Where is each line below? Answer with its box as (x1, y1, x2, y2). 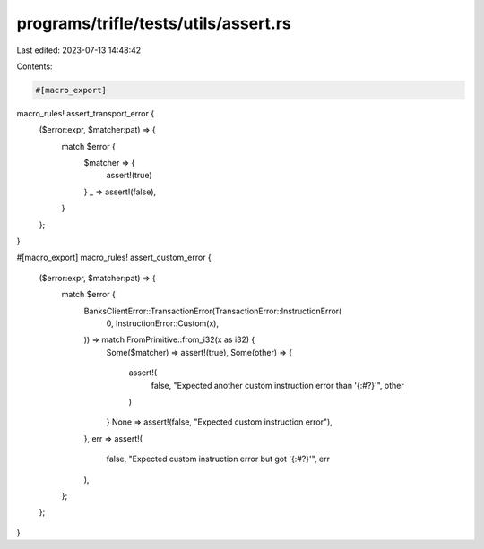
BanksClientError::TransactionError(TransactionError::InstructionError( (83, 305, 342, 316)
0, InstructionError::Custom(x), (106, 318, 220, 329)
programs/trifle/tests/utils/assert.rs (16, 13, 291, 33)
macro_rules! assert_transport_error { (16, 107, 155, 118)
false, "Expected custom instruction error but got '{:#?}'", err (106, 453, 331, 465)
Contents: (16, 61, 53, 72)
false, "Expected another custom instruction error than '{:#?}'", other (151, 380, 405, 390)
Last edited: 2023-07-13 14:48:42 (16, 45, 142, 56)
